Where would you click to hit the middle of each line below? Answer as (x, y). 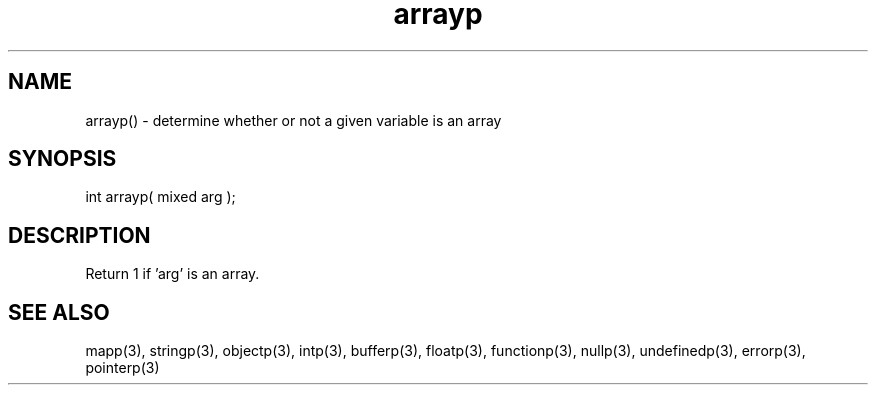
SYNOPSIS (62, 159)
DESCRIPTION (79, 235)
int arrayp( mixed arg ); (160, 197)
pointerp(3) (122, 368)
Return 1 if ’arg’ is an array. (172, 274)
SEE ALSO (59, 312)
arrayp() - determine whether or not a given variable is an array (293, 120)
